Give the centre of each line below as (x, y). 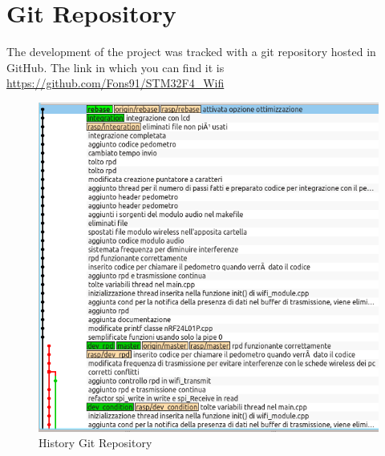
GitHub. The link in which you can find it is (115, 67)
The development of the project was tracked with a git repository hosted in (191, 52)
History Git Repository (95, 443)
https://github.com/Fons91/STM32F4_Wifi (115, 83)
